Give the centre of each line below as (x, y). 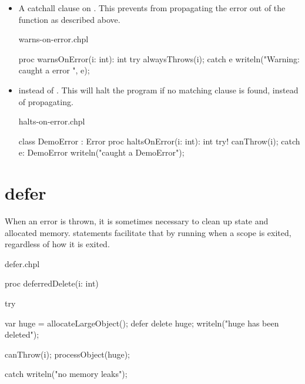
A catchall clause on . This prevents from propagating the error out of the (152, 8)
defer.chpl (22, 263)
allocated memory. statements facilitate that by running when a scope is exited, (148, 232)
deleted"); (22, 334)
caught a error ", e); (54, 70)
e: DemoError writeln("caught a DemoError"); (101, 152)
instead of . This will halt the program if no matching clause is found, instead (158, 90)
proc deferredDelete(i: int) (52, 283)
